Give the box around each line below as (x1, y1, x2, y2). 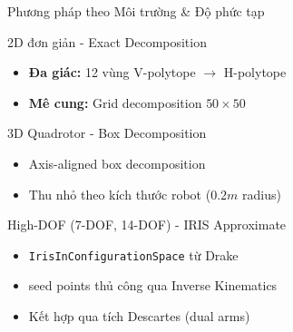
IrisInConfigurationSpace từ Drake (28, 245, 239, 264)
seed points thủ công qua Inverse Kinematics (28, 276, 278, 295)
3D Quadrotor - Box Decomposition (7, 123, 207, 142)
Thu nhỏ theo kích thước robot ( (28, 184, 211, 203)
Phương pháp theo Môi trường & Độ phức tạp (7, 2, 265, 20)
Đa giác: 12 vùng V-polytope (28, 63, 196, 82)
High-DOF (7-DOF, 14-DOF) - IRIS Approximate (7, 215, 287, 234)
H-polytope (223, 63, 287, 82)
